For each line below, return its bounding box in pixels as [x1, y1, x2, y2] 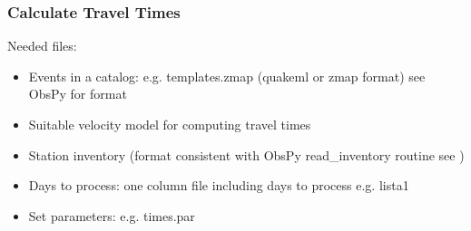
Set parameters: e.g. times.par [28, 206, 195, 225]
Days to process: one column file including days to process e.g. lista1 [28, 176, 409, 195]
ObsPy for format [28, 84, 127, 103]
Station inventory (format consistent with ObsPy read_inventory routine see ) [28, 145, 465, 164]
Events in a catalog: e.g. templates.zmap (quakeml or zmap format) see [28, 66, 426, 85]
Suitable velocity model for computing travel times [28, 115, 311, 133]
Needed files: [7, 36, 77, 55]
